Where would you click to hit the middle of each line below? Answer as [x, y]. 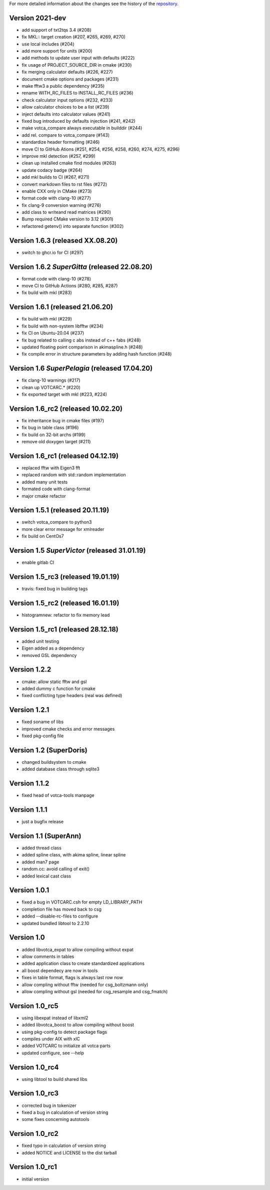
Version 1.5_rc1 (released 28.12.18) [64, 629]
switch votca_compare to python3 [57, 522]
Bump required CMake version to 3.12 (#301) [67, 219]
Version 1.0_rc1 [33, 1167]
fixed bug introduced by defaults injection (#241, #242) [78, 121]
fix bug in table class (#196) [50, 428]
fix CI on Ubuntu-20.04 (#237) [53, 333]
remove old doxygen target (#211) [56, 442]
